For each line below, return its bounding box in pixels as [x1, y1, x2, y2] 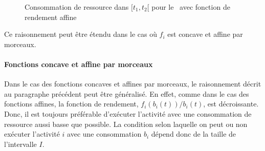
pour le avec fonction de [151, 2, 230, 12]
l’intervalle [4, 138, 37, 149]
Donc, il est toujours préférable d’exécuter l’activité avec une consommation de [4, 108, 252, 119]
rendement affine [25, 11, 77, 22]
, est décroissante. [203, 98, 259, 109]
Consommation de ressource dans [25, 2, 129, 12]
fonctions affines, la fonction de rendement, [4, 98, 139, 109]
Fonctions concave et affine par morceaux [4, 58, 153, 69]
